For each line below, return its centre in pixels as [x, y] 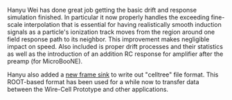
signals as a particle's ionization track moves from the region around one [111, 32]
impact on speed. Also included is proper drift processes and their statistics [115, 47]
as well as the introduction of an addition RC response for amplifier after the [115, 54]
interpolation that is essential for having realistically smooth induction [123, 24]
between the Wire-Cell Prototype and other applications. [88, 89]
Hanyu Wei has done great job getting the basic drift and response [102, 10]
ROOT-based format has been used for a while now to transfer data [103, 82]
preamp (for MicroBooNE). [45, 61]
